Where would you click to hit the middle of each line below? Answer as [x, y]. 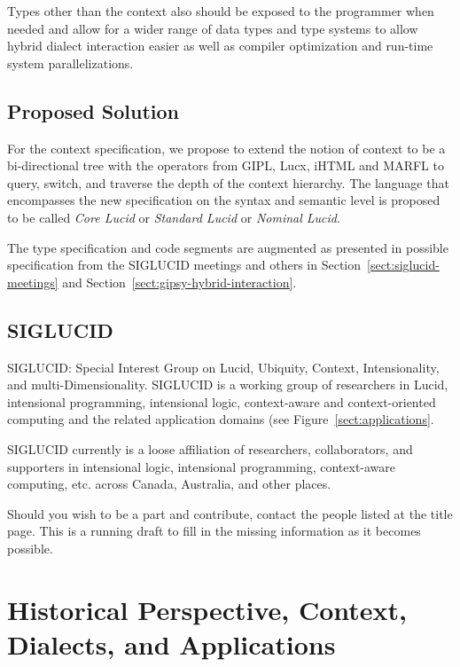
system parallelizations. [70, 63]
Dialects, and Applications [172, 643]
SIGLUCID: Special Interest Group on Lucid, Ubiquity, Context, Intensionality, [223, 367]
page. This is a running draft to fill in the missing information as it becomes [214, 531]
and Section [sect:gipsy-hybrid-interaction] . [179, 282]
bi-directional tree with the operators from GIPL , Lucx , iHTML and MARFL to [226, 165]
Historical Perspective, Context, [207, 609]
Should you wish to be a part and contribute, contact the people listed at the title [230, 513]
